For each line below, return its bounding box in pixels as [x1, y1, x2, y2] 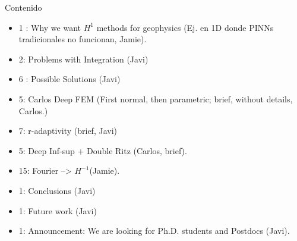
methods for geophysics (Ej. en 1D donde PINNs [96, 21, 274, 33]
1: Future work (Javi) [18, 204, 97, 217]
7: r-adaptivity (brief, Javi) [18, 124, 117, 137]
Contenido [5, 1, 42, 13]
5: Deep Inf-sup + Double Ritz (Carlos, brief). [18, 144, 187, 157]
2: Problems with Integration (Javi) [18, 52, 148, 65]
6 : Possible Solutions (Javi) [18, 73, 121, 85]
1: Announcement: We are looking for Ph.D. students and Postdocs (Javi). [18, 224, 290, 237]
